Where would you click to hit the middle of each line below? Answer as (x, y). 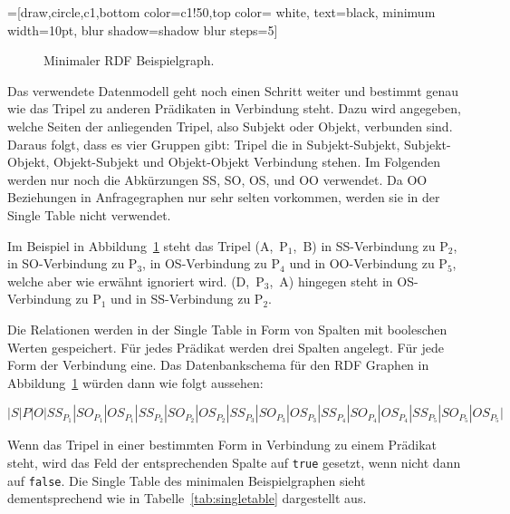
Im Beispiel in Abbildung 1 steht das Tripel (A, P (148, 245)
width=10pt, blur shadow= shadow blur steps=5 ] (143, 29)
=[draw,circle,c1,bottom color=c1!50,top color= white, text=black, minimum (221, 12)
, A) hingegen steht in (331, 281)
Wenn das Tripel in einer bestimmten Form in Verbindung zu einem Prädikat (222, 445)
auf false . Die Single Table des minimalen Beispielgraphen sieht (187, 480)
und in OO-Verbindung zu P (368, 263)
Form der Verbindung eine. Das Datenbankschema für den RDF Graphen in (218, 365)
